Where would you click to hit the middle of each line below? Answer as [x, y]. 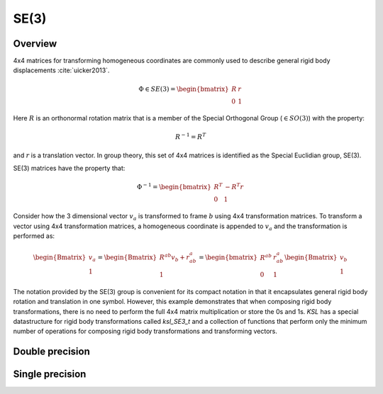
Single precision [50, 375]
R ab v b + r [174, 258]
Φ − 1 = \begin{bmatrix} [174, 186]
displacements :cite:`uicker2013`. [61, 70]
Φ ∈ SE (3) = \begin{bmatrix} [184, 89]
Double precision [51, 352]
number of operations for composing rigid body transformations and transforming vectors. [145, 331]
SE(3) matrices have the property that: [69, 168]
